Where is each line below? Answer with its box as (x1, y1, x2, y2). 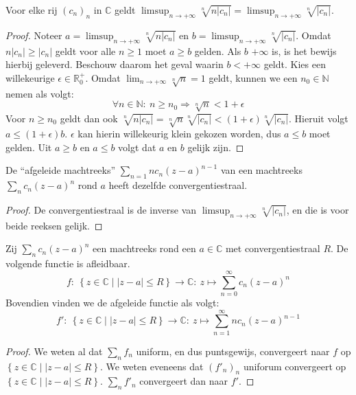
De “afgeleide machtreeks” (5, 163, 116, 177)
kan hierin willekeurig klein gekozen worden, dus (78, 126, 281, 141)
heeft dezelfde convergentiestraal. (108, 178, 248, 192)
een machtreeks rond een (93, 241, 196, 256)
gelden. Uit (5, 139, 52, 154)
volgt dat (118, 139, 156, 154)
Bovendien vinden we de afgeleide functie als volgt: (5, 295, 219, 309)
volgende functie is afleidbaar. (5, 256, 130, 271)
